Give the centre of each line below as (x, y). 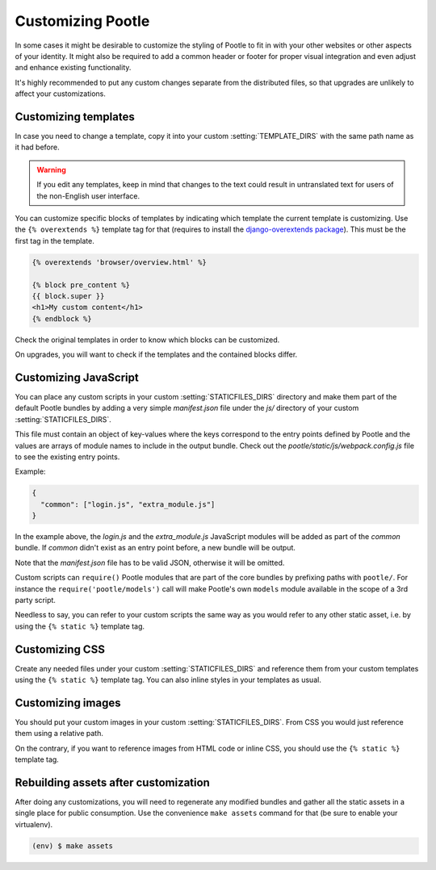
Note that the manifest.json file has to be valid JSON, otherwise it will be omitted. (150, 563)
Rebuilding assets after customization (112, 782)
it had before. (37, 147)
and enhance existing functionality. (73, 68)
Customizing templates (75, 117)
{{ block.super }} (68, 296)
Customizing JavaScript (77, 377)
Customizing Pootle (82, 21)
